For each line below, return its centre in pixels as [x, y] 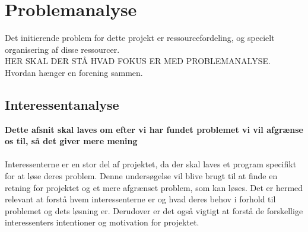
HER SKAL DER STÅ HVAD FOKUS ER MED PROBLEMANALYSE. [138, 61]
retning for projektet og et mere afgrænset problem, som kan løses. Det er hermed [154, 187]
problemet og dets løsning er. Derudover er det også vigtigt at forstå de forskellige [154, 210]
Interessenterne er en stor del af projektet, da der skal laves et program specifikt [151, 164]
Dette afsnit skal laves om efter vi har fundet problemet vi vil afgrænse [154, 129]
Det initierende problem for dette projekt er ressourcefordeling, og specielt [140, 38]
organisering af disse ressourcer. [62, 49]
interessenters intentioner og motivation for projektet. [102, 222]
